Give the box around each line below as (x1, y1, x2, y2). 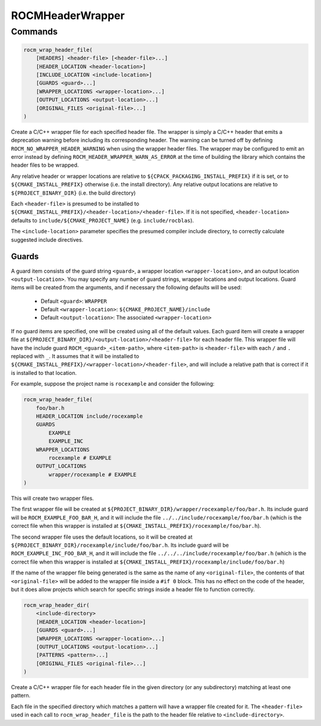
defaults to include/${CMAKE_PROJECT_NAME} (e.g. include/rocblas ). (11, 217, 194, 224)
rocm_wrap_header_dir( (23, 602, 90, 608)
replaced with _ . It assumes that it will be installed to (11, 353, 140, 360)
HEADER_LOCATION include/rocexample (36, 412, 143, 420)
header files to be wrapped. (11, 161, 79, 169)
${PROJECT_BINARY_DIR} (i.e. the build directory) (11, 189, 136, 196)
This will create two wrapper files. (11, 495, 95, 502)
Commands (11, 26, 58, 37)
